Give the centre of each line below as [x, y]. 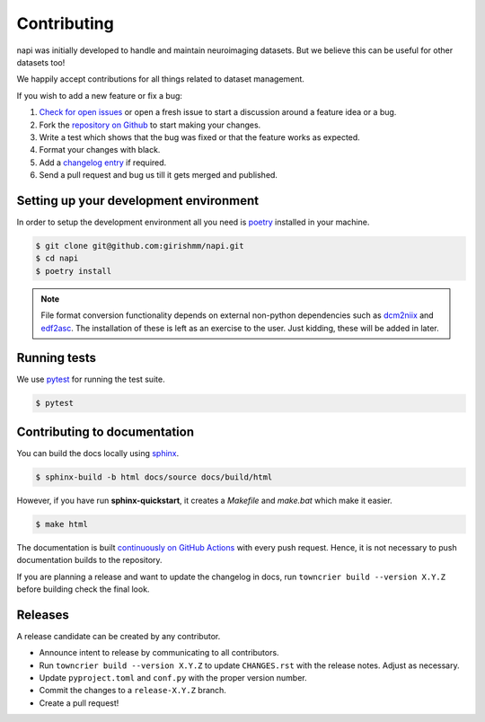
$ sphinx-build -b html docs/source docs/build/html [154, 477]
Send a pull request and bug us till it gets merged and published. [159, 175]
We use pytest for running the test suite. [91, 379]
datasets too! [41, 62]
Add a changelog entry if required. [103, 163]
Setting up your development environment [138, 201]
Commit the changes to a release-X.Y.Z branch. [132, 691]
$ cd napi [57, 259]
